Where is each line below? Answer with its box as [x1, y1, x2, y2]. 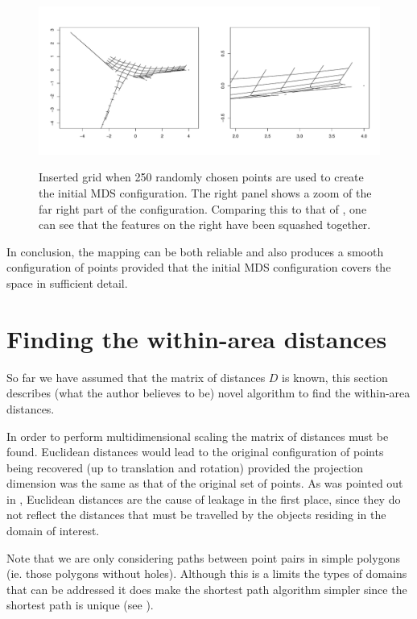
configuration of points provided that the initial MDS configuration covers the [6, 259, 391, 276]
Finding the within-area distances [6, 322, 387, 355]
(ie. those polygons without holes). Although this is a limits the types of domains [6, 565, 407, 582]
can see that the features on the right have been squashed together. [39, 216, 371, 233]
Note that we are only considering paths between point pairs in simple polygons [6, 549, 400, 566]
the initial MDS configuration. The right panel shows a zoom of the [39, 185, 372, 201]
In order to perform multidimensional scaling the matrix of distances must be [6, 427, 389, 444]
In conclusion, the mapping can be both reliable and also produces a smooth [6, 243, 384, 260]
